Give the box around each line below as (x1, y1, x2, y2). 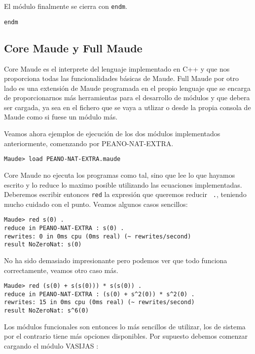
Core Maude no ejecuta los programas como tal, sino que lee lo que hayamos (4, 169, 235, 180)
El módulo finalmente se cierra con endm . (4, 1, 127, 11)
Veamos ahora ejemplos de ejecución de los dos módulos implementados (4, 128, 220, 139)
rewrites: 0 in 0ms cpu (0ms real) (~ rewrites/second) (4, 233, 191, 240)
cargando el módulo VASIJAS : (4, 340, 99, 351)
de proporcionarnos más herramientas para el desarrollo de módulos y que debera (4, 92, 250, 103)
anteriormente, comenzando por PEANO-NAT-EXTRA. (4, 138, 174, 148)
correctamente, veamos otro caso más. (4, 265, 118, 275)
